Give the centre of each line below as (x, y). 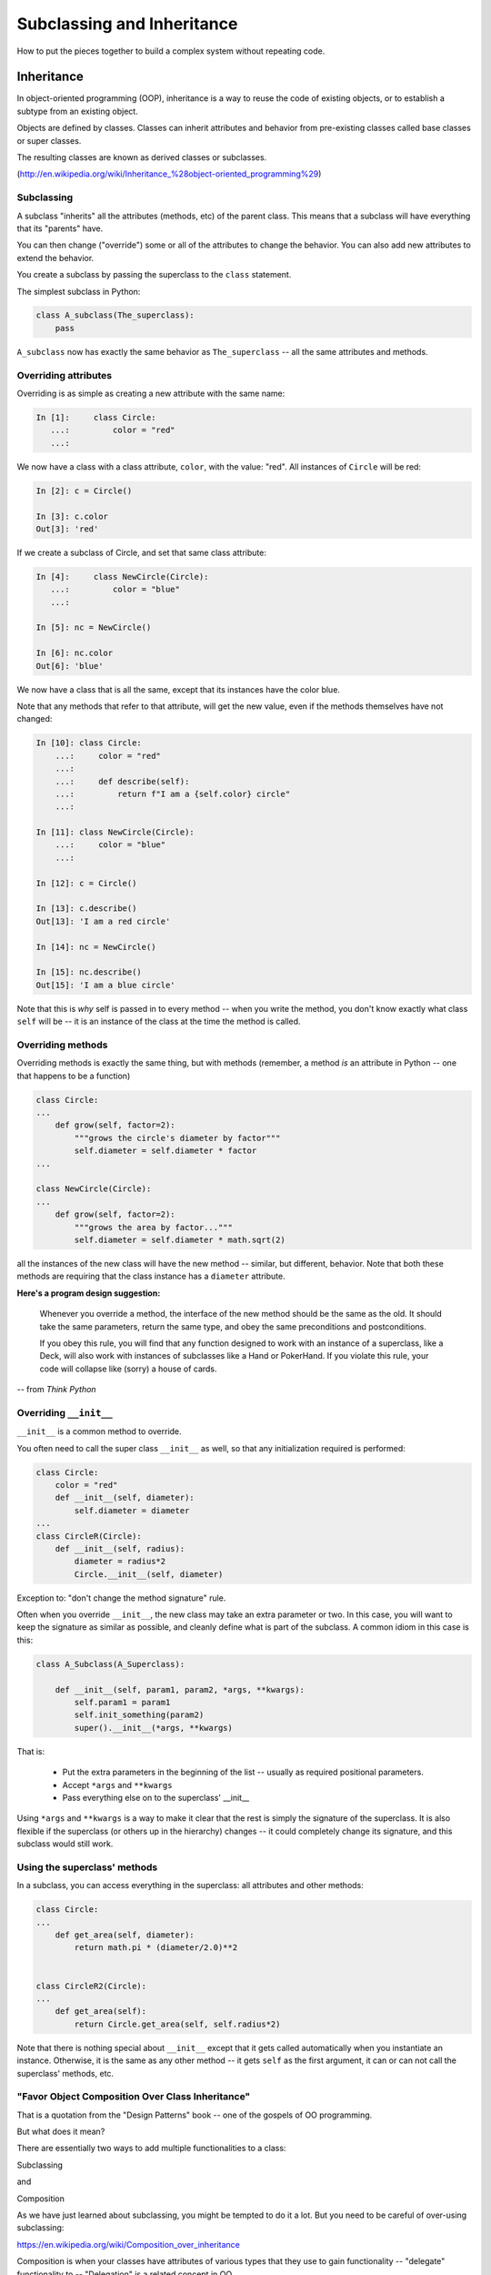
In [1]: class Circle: (96, 417)
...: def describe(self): (122, 781)
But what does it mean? (61, 2132)
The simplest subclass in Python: (79, 291)
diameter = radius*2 (120, 1562)
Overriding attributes (65, 375)
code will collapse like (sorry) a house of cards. (128, 1369)
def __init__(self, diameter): (125, 1498)
